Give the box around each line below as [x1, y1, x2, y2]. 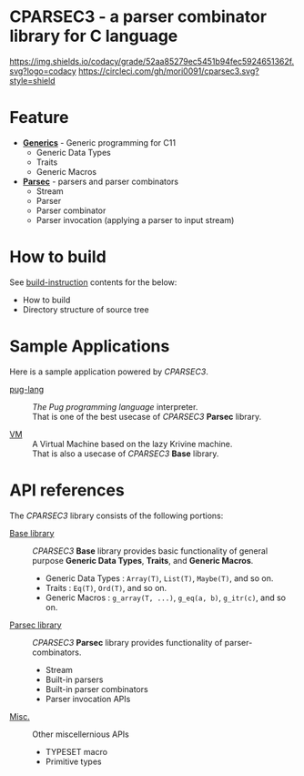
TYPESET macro [45, 746, 107, 757]
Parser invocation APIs [45, 693, 131, 704]
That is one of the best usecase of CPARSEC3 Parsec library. [32, 411, 262, 422]
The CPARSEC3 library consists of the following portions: [9, 510, 224, 521]
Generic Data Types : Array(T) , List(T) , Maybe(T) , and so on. [45, 572, 274, 584]
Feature [9, 107, 69, 128]
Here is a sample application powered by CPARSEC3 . [9, 366, 209, 377]
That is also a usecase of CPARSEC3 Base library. [32, 448, 219, 459]
